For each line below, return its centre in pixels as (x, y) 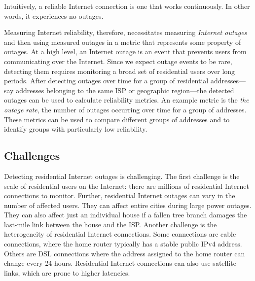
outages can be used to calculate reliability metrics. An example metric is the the (127, 100)
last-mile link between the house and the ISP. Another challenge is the (110, 224)
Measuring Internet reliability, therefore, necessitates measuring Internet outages (126, 32)
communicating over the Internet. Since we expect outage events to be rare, (118, 61)
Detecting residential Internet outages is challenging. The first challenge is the (122, 176)
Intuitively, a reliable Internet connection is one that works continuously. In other (127, 6)
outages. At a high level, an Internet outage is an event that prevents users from (125, 52)
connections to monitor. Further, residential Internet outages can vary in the (120, 195)
